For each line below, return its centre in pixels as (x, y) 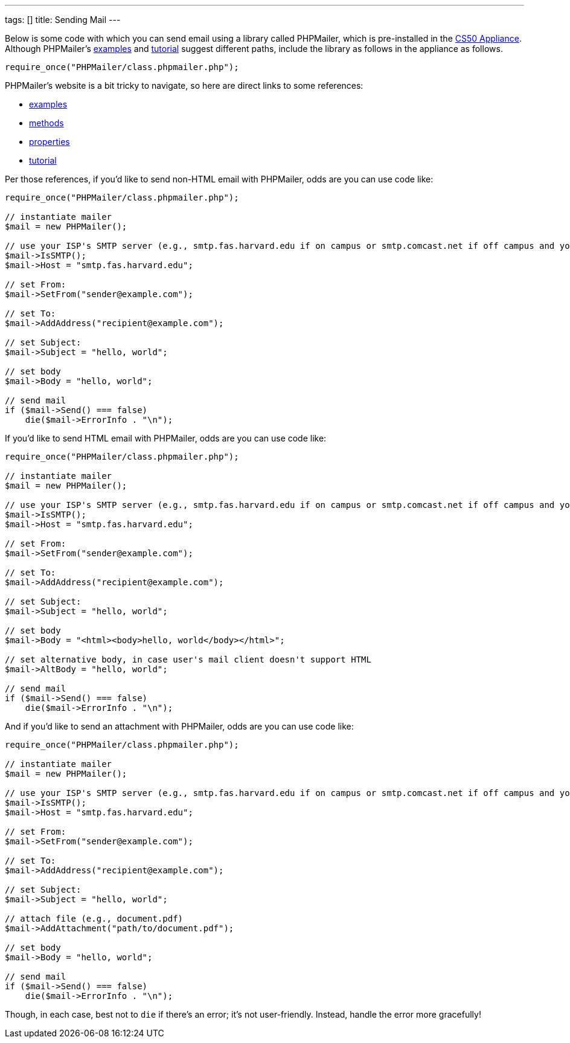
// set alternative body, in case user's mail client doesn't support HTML (188, 659)
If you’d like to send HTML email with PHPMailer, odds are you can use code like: (166, 438)
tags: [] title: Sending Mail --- (63, 20)
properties (50, 142)
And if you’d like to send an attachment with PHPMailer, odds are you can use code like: (179, 726)
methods (46, 123)
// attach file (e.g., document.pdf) (94, 919)
